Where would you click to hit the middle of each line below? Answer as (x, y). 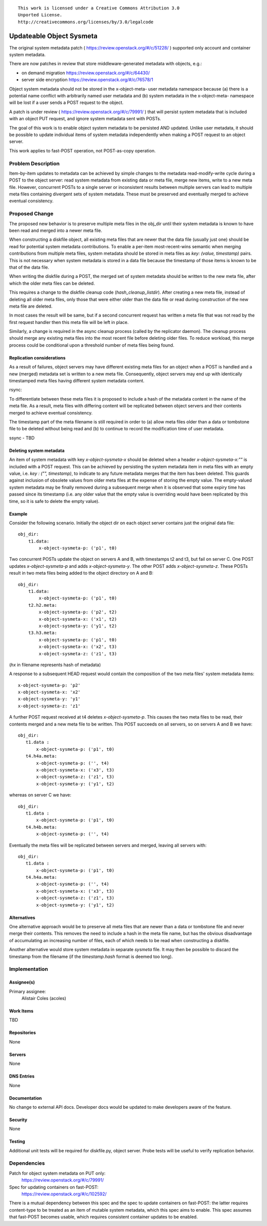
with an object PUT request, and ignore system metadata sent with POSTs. (85, 119)
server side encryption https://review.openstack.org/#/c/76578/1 (87, 80)
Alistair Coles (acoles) (44, 998)
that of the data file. (29, 267)
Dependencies (27, 1163)
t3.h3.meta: (43, 633)
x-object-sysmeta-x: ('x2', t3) (78, 647)
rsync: (16, 390)
